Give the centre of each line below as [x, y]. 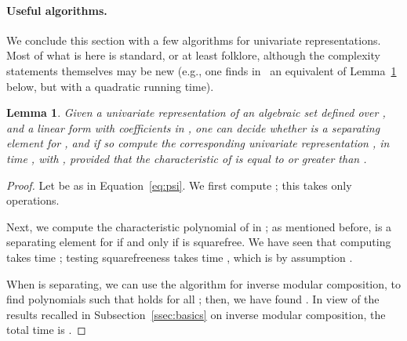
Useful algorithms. [57, 10]
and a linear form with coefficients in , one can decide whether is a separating [193, 127]
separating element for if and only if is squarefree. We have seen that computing [199, 242]
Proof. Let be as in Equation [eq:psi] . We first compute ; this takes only [179, 185]
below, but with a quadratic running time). [110, 86]
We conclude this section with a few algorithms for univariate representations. [194, 40]
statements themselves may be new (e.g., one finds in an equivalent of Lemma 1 [202, 70]
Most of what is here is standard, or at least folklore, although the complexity [193, 55]
